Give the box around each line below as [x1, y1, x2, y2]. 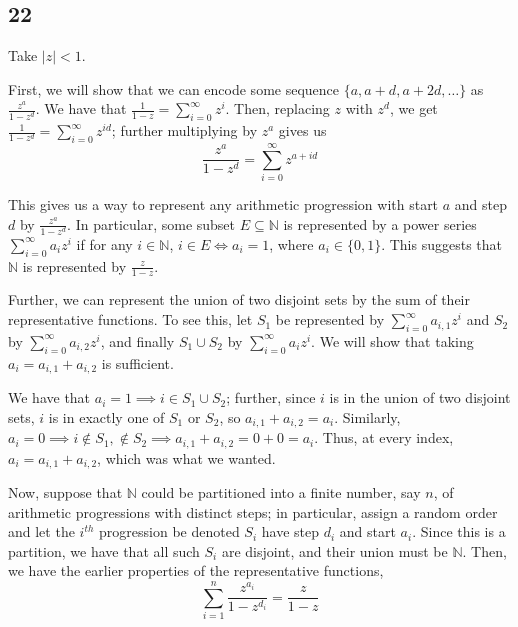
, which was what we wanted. [97, 447, 276, 468]
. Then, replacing [225, 98, 330, 119]
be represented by [275, 309, 385, 330]
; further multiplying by [111, 120, 258, 141]
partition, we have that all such [8, 540, 200, 561]
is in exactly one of [48, 406, 165, 427]
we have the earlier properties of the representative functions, [8, 560, 384, 581]
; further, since [226, 387, 316, 408]
